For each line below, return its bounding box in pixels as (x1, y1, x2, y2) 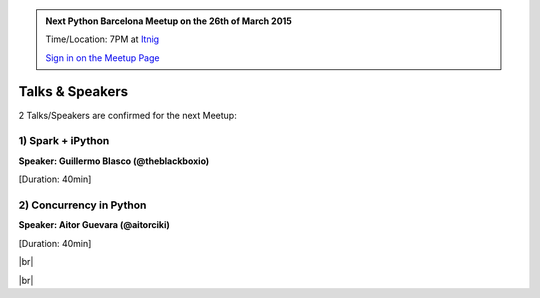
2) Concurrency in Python (18, 198, 147, 212)
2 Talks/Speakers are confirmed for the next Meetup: (18, 109, 237, 121)
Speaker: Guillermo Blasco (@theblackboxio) (18, 155, 210, 167)
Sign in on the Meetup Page (45, 51, 160, 64)
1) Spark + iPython (18, 134, 110, 148)
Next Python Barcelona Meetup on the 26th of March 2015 (45, 15, 292, 27)
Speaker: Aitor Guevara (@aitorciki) (18, 219, 170, 231)
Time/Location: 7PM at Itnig (45, 33, 160, 45)
